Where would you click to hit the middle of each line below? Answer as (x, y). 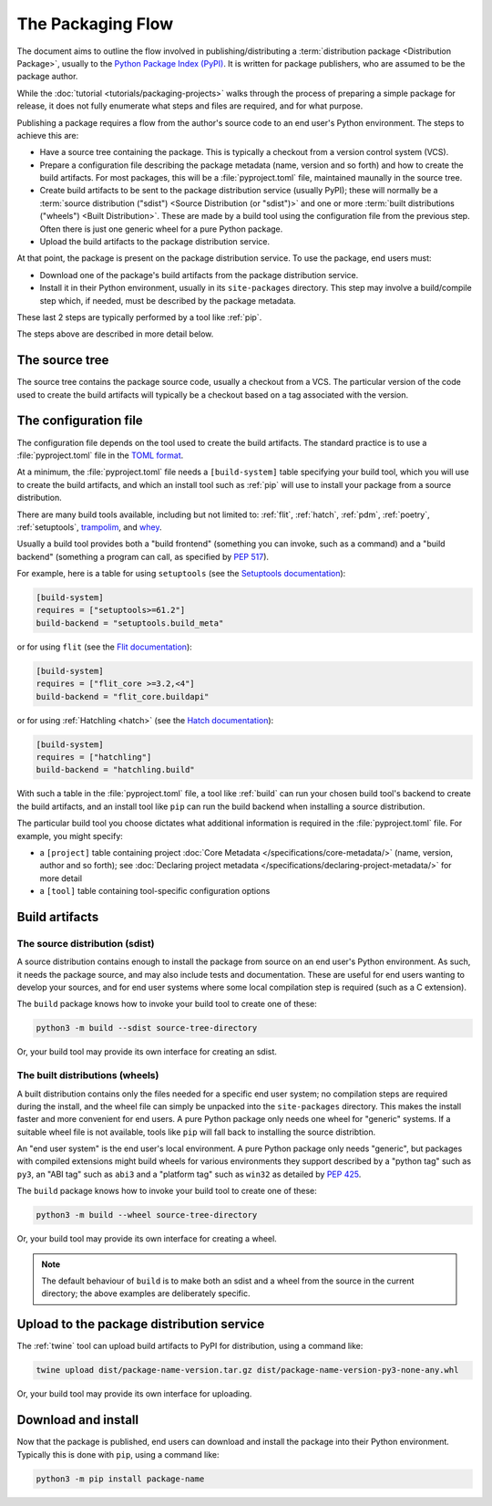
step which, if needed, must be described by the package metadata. (168, 300)
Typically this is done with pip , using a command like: (118, 1454)
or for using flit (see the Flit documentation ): (105, 647)
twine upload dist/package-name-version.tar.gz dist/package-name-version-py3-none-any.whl (247, 1370)
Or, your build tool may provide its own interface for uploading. (134, 1394)
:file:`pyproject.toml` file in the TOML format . (100, 455)
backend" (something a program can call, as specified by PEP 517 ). (143, 556)
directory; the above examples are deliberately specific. (146, 1293)
